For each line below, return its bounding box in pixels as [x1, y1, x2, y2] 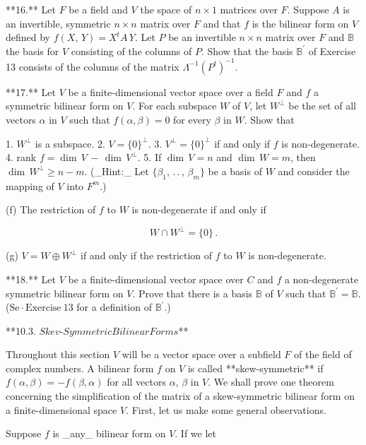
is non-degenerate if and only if [131, 202, 266, 217]
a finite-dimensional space [6, 402, 117, 417]
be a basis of [208, 163, 262, 178]
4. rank [6, 150, 37, 165]
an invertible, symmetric [6, 16, 111, 30]
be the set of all [288, 98, 356, 113]
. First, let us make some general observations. [126, 402, 326, 417]
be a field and [69, 2, 128, 16]
